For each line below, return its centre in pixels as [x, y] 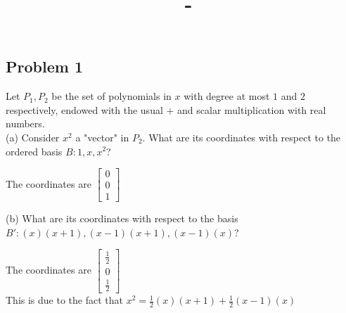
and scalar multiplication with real [252, 109]
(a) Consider [33, 137]
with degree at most [227, 96]
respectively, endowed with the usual [84, 109]
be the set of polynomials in [111, 96]
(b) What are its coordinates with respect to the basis [122, 218]
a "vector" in [102, 137]
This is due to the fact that [64, 300]
